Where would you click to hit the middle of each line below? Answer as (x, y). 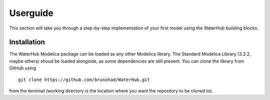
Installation (27, 42)
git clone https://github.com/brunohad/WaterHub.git (84, 79)
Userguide (31, 13)
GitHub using (23, 68)
